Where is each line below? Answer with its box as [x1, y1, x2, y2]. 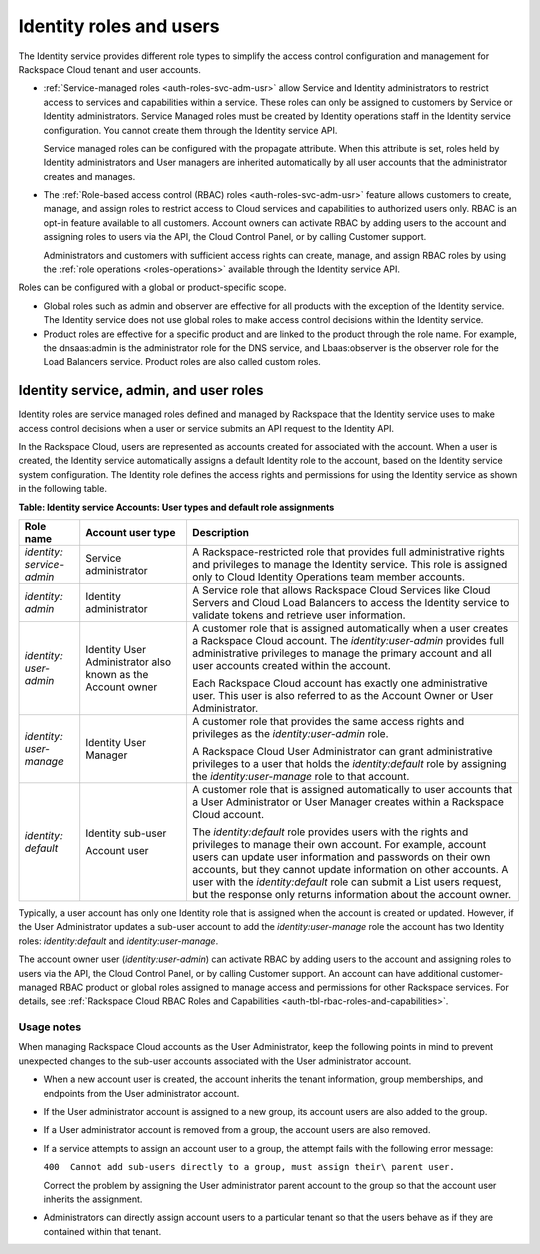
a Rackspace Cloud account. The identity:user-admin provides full [191, 634, 505, 647]
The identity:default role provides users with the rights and [191, 825, 469, 839]
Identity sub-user [85, 826, 167, 840]
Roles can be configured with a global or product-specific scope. [18, 281, 287, 294]
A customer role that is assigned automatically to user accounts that [191, 783, 513, 796]
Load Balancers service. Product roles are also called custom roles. [43, 356, 322, 368]
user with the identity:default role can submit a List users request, [191, 875, 502, 889]
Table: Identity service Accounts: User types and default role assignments [18, 501, 335, 513]
